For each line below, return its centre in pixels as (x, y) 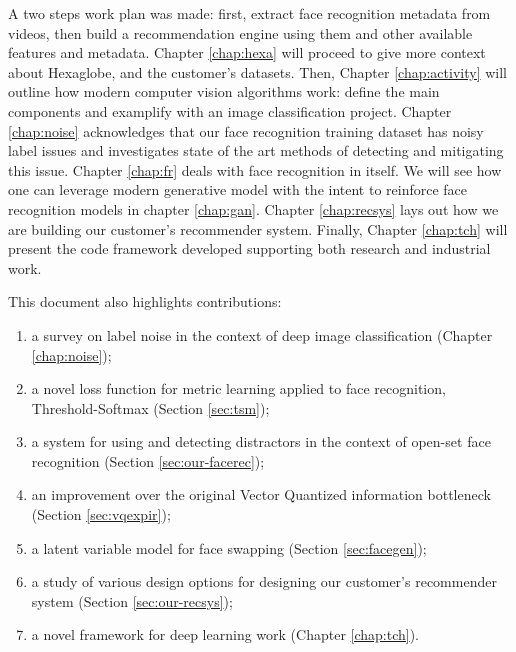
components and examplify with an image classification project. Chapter (230, 110)
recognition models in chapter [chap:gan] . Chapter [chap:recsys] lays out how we (253, 208)
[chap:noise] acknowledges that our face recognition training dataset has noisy (246, 130)
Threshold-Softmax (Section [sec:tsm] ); (150, 407)
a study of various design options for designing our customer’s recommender (264, 581)
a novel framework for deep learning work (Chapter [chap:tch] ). (225, 634)
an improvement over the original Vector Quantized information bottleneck (261, 494)
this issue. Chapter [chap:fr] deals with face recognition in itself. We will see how (255, 169)
